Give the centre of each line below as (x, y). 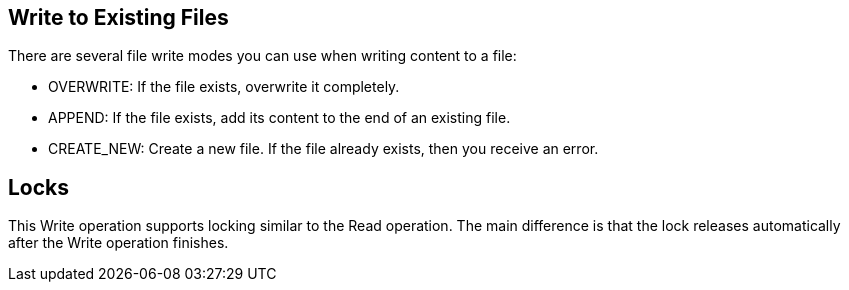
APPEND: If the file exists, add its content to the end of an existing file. (279, 118)
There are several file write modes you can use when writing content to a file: (262, 56)
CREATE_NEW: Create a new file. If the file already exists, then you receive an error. (323, 149)
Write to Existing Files (118, 17)
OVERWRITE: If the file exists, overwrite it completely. (224, 87)
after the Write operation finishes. (118, 243)
